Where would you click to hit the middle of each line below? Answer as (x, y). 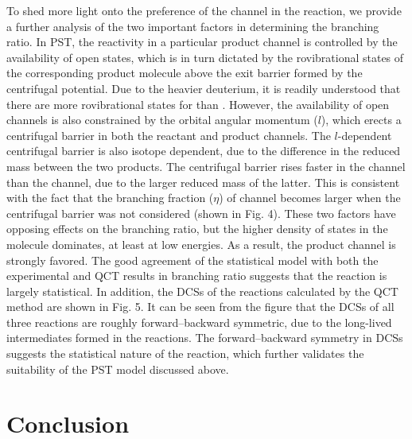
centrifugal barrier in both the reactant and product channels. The (169, 135)
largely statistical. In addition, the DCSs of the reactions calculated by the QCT (202, 291)
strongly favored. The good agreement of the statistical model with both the (192, 260)
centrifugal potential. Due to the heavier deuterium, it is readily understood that (204, 88)
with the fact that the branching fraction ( (110, 198)
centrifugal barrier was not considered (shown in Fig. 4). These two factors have (201, 213)
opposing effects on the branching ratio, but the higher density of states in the (197, 229)
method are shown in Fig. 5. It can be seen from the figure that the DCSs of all (200, 307)
